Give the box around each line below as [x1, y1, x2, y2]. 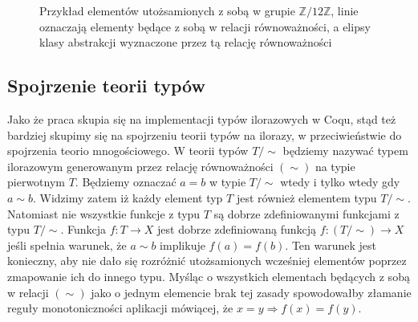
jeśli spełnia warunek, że [7, 236, 127, 253]
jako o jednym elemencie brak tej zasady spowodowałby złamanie [91, 283, 412, 300]
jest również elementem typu [236, 189, 377, 206]
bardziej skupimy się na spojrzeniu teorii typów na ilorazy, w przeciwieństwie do [7, 126, 402, 143]
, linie [331, 2, 359, 18]
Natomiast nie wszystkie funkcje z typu [7, 205, 201, 222]
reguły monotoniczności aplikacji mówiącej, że [7, 300, 233, 316]
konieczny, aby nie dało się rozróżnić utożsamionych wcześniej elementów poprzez [7, 252, 407, 269]
